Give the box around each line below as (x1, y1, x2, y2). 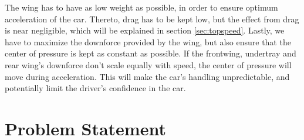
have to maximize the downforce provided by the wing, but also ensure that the (5, 35, 291, 48)
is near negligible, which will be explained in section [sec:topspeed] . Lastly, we (5, 24, 285, 36)
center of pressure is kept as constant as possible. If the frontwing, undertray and (5, 47, 296, 59)
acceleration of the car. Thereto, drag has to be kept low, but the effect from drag (5, 12, 299, 25)
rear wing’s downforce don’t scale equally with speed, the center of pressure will (5, 58, 292, 71)
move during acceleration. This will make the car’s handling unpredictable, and (5, 70, 290, 82)
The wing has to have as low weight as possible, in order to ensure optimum (5, 1, 278, 13)
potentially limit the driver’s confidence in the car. (5, 82, 186, 94)
